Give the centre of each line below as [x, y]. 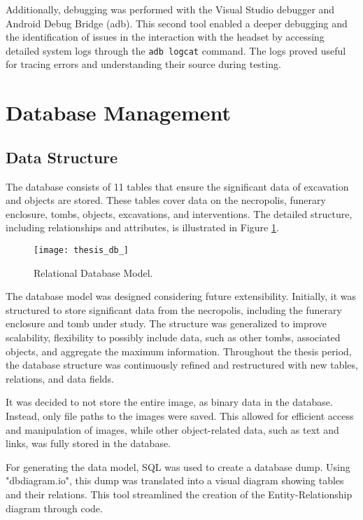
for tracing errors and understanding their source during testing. [143, 64]
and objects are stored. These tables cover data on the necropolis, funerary [166, 200]
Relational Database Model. [93, 272]
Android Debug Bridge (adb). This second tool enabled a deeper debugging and [177, 23]
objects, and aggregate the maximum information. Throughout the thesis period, [179, 351]
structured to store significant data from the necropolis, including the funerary [174, 309]
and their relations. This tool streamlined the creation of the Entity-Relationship [179, 494]
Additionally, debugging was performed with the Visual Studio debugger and [170, 9]
